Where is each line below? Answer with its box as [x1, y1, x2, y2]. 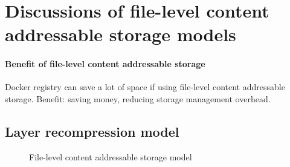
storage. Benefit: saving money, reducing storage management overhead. [5, 92, 271, 105]
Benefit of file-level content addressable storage [5, 57, 205, 70]
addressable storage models [5, 22, 236, 47]
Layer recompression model [5, 122, 179, 140]
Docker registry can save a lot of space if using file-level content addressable [5, 80, 285, 93]
